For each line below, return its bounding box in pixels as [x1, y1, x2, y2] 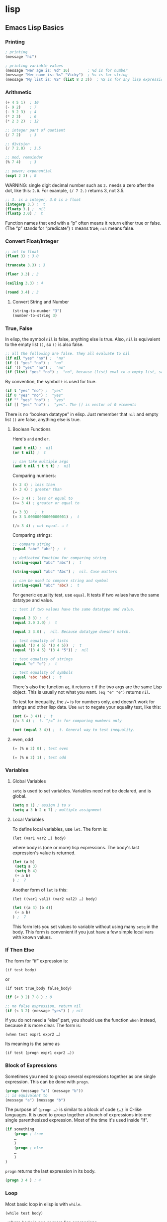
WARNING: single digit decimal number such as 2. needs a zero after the [5, 182, 154, 188]
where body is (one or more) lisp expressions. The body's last [12, 844, 139, 850]
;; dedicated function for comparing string [12, 556, 106, 561]
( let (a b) [12, 859, 35, 864]
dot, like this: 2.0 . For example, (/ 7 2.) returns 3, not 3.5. [5, 187, 125, 193]
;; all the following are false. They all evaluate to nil [5, 351, 130, 356]
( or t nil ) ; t [12, 450, 46, 455]
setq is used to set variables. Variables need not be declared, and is [12, 787, 152, 793]
